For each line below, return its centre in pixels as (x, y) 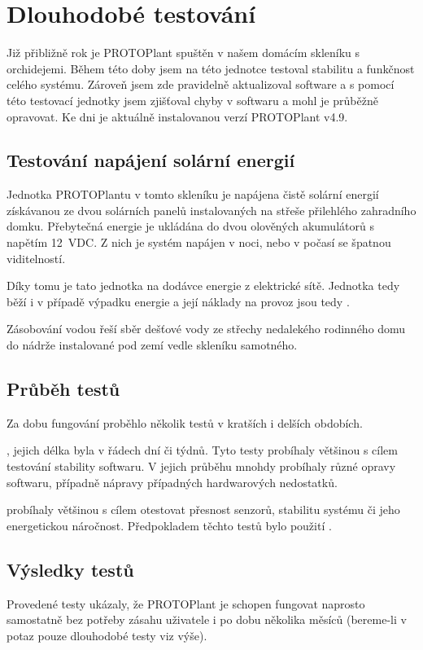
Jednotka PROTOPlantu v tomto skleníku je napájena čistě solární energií (193, 194)
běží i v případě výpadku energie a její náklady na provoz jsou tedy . (178, 301)
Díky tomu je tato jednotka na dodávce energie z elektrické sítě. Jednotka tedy (203, 285)
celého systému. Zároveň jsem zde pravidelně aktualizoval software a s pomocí (201, 84)
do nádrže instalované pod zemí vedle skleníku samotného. (152, 345)
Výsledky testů (70, 569)
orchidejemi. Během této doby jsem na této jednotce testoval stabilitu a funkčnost (211, 68)
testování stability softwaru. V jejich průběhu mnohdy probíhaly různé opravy (201, 466)
